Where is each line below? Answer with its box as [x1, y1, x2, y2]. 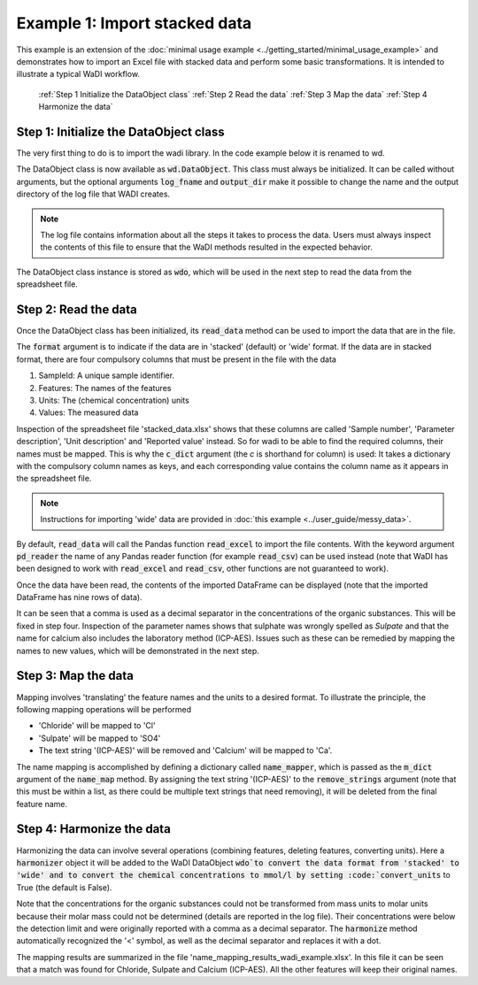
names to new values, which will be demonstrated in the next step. [16, 645, 260, 656]
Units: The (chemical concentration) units [38, 395, 189, 405]
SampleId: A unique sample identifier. [38, 370, 175, 381]
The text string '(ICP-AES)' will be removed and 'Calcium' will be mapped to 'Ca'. [38, 745, 333, 756]
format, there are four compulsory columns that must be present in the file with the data [16, 354, 336, 365]
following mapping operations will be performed [16, 704, 192, 714]
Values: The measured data [38, 407, 139, 418]
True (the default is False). [16, 881, 112, 893]
